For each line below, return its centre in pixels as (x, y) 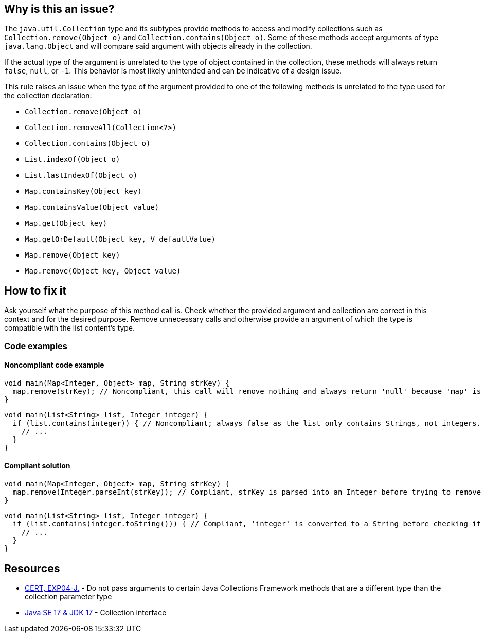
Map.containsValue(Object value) (92, 207)
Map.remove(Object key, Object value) (103, 271)
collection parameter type (68, 596)
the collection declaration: (48, 96)
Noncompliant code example (54, 365)
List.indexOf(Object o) (73, 160)
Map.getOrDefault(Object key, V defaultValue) (120, 239)
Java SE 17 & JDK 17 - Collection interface (96, 612)
